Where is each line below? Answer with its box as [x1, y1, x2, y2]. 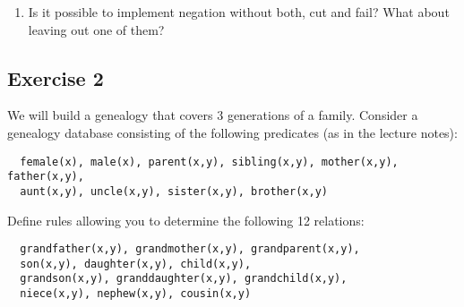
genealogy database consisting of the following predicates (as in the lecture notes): [7, 123, 458, 141]
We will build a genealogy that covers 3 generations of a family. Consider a [7, 106, 418, 124]
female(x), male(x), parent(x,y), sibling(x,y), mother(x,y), [20, 155, 399, 168]
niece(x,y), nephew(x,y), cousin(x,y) [20, 287, 252, 301]
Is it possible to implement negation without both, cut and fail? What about [28, 3, 450, 21]
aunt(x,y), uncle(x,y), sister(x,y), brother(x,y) [20, 184, 328, 198]
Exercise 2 [7, 64, 104, 91]
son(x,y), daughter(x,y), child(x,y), [20, 257, 252, 270]
